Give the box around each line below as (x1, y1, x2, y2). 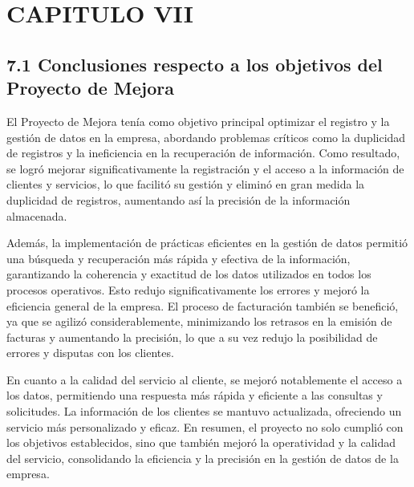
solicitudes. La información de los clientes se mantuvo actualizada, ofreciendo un (6, 403, 402, 420)
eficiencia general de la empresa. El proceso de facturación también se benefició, (6, 297, 399, 314)
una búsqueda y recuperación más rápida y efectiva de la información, (6, 250, 351, 266)
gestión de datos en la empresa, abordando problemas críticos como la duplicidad (6, 128, 406, 145)
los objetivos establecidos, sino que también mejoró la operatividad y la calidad (6, 434, 396, 451)
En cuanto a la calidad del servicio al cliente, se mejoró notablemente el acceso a (6, 371, 403, 388)
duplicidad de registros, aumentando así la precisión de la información (6, 191, 351, 208)
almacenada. (6, 207, 67, 224)
